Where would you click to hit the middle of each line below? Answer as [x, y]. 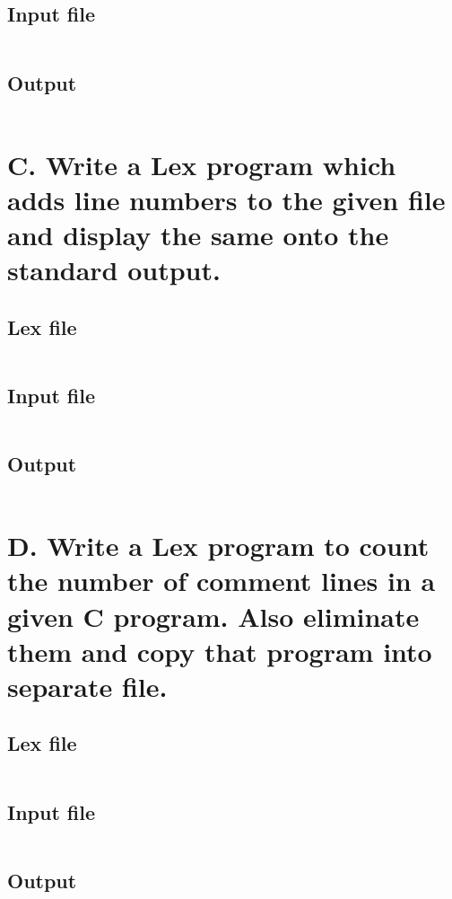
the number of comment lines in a [222, 581]
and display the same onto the [198, 234]
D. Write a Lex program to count [218, 546]
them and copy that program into [220, 651]
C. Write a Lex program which [202, 164]
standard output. [114, 270]
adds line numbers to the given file [226, 199]
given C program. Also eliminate [213, 616]
